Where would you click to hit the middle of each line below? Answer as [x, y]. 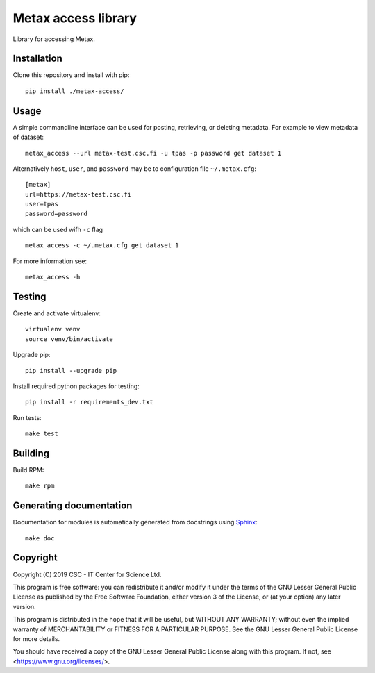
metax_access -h [53, 277]
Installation [37, 59]
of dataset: [28, 137]
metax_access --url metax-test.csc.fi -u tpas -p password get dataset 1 [153, 153]
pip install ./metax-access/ [75, 91]
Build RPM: [28, 470]
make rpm [40, 486]
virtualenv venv [53, 329]
